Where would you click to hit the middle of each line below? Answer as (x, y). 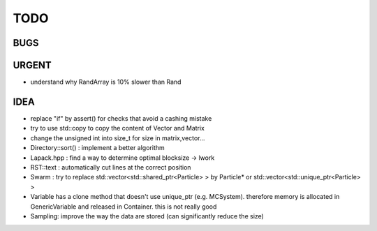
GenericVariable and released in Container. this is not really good (124, 207)
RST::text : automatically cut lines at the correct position (111, 167)
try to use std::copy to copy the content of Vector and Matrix (118, 128)
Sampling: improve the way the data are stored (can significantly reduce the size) (147, 216)
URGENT (32, 65)
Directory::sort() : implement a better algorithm (98, 148)
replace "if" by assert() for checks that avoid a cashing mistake (121, 118)
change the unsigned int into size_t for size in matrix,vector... (118, 138)
